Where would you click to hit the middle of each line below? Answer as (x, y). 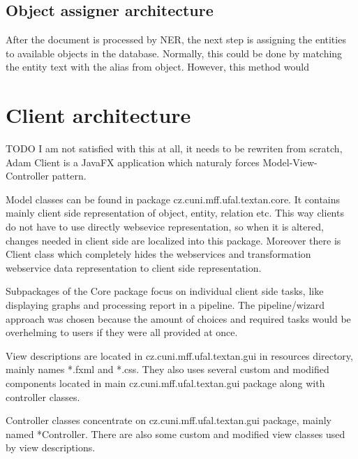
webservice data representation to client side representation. (134, 267)
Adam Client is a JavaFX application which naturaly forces (133, 162)
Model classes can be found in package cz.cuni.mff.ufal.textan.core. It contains (173, 199)
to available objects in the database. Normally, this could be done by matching (174, 53)
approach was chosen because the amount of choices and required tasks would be (178, 318)
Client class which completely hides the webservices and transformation (158, 254)
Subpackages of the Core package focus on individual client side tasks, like (165, 291)
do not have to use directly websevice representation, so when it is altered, (165, 227)
